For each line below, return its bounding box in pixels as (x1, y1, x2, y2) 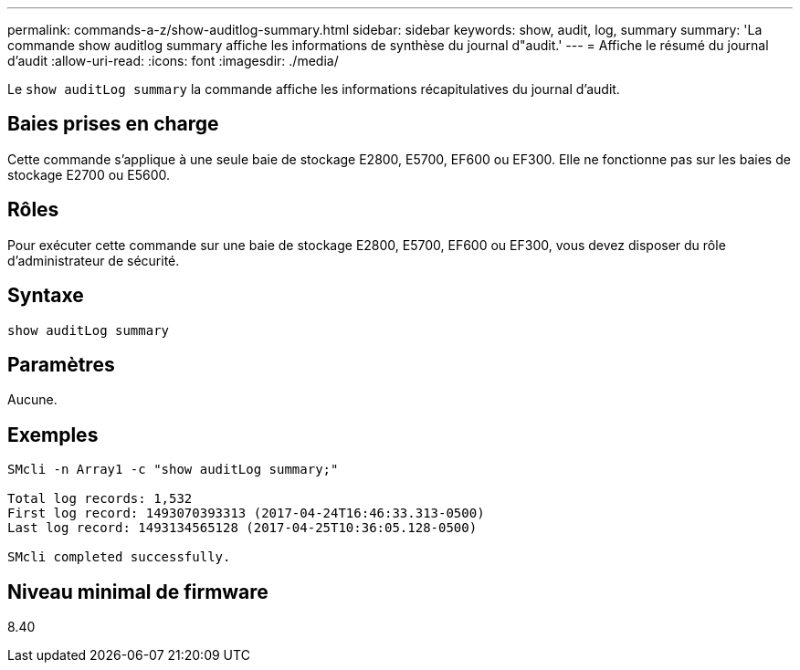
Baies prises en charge (7, 112, 219, 136)
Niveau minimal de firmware (7, 580, 268, 603)
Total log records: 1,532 (7, 491, 193, 507)
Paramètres (7, 352, 115, 376)
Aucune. (7, 392, 58, 408)
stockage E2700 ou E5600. (7, 166, 171, 183)
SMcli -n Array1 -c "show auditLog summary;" (7, 462, 339, 477)
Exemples (7, 423, 99, 446)
